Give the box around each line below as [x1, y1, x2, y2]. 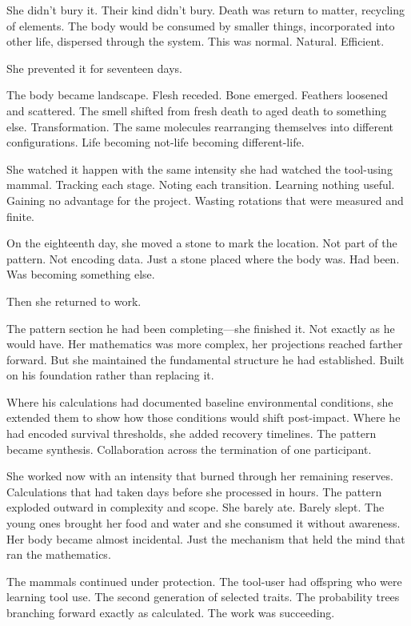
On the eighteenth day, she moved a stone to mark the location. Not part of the [6, 235, 397, 251]
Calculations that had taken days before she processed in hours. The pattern [6, 483, 382, 500]
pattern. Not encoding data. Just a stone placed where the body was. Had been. [6, 250, 400, 267]
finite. [6, 207, 35, 224]
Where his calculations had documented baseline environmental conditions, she [6, 393, 393, 410]
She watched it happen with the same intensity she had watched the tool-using [6, 160, 393, 177]
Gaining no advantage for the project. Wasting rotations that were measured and [6, 191, 404, 208]
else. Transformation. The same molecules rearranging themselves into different [6, 118, 394, 134]
